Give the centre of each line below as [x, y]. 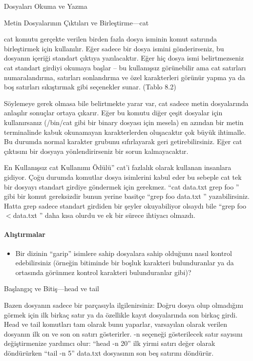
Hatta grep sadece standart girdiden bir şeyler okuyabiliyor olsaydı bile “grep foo [125, 205]
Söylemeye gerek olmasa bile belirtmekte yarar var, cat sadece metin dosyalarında [126, 103]
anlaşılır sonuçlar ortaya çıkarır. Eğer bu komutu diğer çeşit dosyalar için [113, 113]
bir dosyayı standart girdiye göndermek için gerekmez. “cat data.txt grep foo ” [122, 186]
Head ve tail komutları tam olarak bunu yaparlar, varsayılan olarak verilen [116, 324]
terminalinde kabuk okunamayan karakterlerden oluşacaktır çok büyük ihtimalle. [125, 132]
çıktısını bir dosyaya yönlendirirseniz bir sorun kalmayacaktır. [96, 151]
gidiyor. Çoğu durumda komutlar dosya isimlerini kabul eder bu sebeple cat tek [123, 177]
